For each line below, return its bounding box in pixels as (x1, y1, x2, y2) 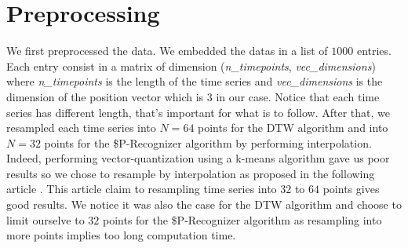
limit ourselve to (6, 211, 85, 228)
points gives (322, 181, 380, 197)
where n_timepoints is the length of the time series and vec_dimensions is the (6, 73, 383, 89)
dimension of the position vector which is (6, 88, 204, 104)
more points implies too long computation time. (6, 227, 236, 243)
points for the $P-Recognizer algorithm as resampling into (102, 211, 382, 228)
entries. (356, 42, 392, 59)
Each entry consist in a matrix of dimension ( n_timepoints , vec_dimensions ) (6, 57, 376, 74)
